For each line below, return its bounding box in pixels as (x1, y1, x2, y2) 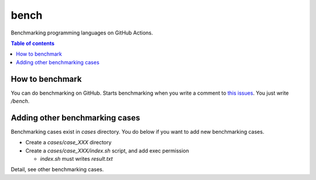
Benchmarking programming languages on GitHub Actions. (11, 29, 153, 36)
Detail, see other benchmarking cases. (11, 166, 104, 173)
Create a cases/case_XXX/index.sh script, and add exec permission (25, 147, 190, 154)
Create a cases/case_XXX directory (25, 139, 112, 146)
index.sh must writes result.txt (40, 155, 114, 162)
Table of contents (11, 40, 55, 47)
